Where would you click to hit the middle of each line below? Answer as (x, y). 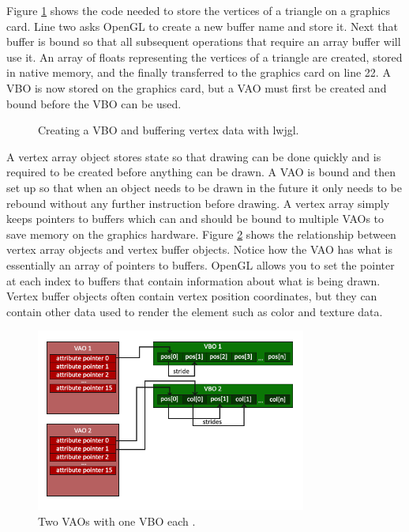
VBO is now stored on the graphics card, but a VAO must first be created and (197, 87)
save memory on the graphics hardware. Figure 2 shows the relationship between (201, 234)
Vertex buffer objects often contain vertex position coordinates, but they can (192, 296)
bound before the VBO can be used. (94, 103)
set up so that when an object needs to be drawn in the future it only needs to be (204, 187)
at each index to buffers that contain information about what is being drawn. (193, 280)
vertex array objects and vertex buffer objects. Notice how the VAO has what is (199, 249)
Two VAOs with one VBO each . (117, 521)
